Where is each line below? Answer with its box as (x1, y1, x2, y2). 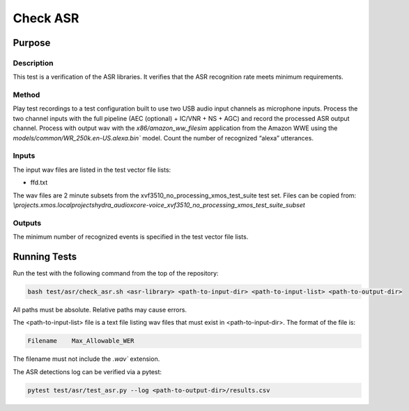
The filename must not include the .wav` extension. (13, 355, 160, 363)
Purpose (13, 37, 51, 49)
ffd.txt (30, 178, 48, 187)
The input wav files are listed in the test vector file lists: (13, 166, 171, 174)
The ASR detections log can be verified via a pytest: (13, 367, 162, 376)
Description (13, 58, 54, 67)
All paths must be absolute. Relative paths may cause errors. (13, 305, 187, 314)
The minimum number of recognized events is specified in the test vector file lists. (13, 233, 249, 241)
